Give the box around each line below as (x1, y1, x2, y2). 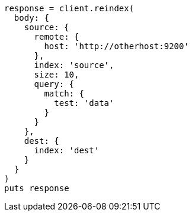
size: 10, (34, 70, 79, 79)
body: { (14, 13, 49, 22)
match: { (44, 89, 84, 98)
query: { (34, 79, 75, 89)
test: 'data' (54, 98, 114, 108)
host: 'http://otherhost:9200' (44, 41, 189, 51)
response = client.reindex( (4, 4, 135, 13)
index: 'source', (34, 60, 114, 70)
